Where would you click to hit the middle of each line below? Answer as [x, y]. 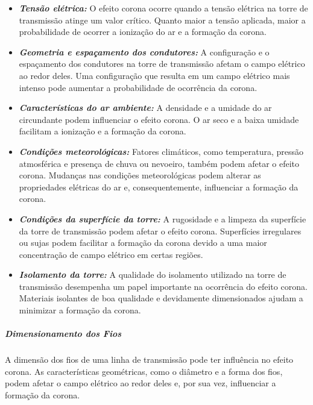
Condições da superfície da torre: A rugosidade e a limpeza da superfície [163, 218]
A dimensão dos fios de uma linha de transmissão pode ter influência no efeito [149, 359]
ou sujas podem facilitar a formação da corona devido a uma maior [143, 243]
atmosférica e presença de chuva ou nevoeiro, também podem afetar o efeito [159, 163]
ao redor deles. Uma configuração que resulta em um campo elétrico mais [154, 75]
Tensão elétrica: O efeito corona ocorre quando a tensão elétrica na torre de [163, 8]
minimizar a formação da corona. [80, 310]
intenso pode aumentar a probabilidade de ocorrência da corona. [138, 87]
